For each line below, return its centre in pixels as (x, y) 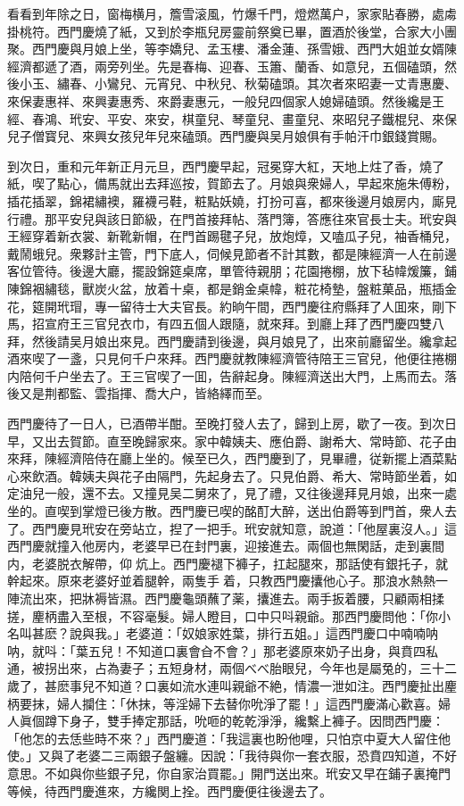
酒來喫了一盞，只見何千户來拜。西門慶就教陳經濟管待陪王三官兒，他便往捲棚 (232, 358)
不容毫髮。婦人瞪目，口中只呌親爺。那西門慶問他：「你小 (285, 615)
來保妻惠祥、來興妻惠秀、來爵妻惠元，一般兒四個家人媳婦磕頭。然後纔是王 (226, 100)
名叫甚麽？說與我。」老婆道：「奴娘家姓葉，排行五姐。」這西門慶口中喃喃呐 (223, 633)
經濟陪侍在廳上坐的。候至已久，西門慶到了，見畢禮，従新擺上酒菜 (250, 458)
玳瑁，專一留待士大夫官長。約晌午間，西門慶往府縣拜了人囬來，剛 (250, 306)
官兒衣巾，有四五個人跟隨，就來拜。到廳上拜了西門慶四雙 (263, 324)
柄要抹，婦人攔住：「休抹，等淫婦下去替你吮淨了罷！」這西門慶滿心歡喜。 (223, 703)
